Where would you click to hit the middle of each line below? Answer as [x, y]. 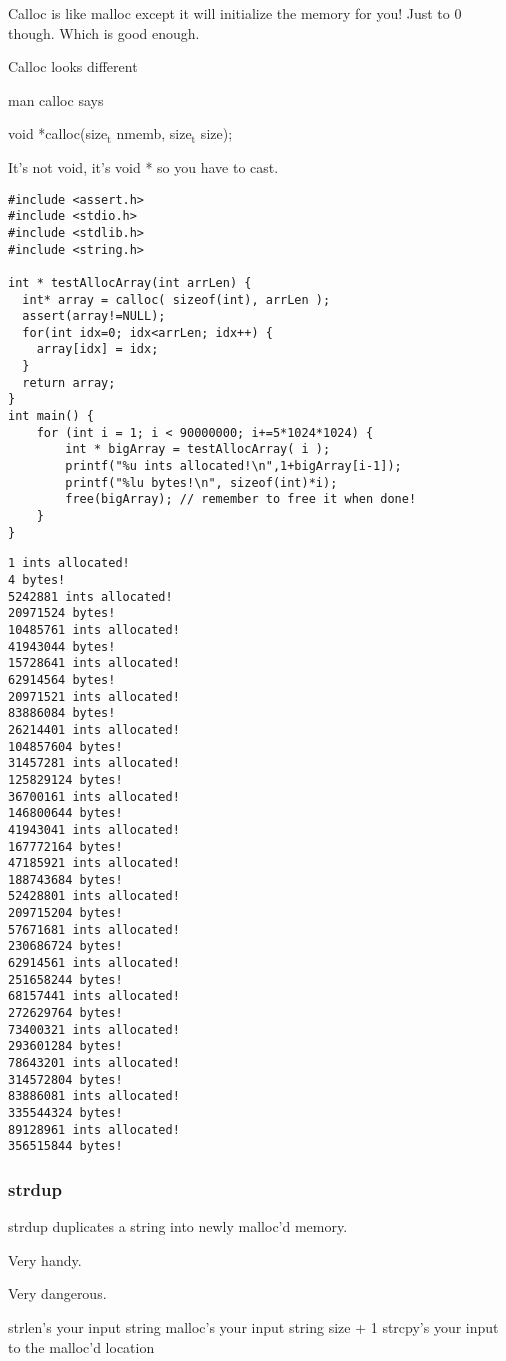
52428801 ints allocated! [94, 896]
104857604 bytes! [65, 746]
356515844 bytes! [65, 1146]
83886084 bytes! [62, 713]
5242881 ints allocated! [90, 596]
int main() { [51, 416]
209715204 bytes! [65, 913]
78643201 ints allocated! [94, 1063]
